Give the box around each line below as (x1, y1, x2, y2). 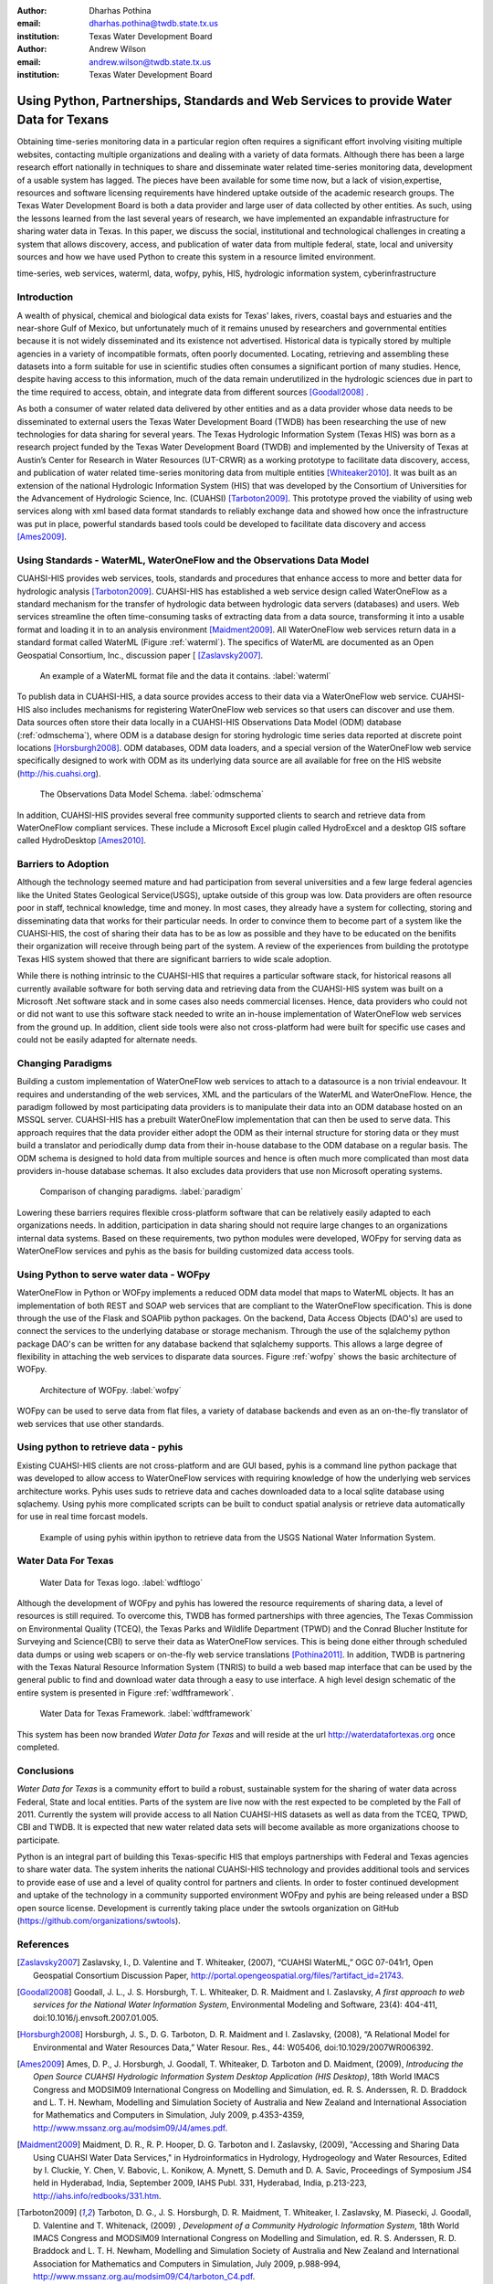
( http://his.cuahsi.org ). (16, 767, 101, 778)
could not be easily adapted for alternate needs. (16, 1034, 198, 1045)
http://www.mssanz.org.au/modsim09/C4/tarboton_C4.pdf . (33, 2271, 256, 2282)
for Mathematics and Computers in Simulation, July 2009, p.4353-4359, (33, 2110, 305, 2120)
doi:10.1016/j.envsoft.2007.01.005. (33, 2012, 159, 2023)
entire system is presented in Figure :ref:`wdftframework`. (16, 1687, 235, 1698)
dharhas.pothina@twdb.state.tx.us (89, 18, 219, 29)
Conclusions (16, 1764, 75, 1777)
